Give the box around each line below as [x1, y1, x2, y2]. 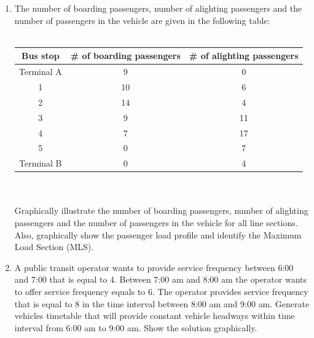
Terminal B [19, 157, 62, 170]
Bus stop [21, 49, 60, 62]
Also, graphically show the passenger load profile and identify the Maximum [14, 228, 302, 241]
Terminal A [18, 65, 62, 78]
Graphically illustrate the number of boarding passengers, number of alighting [14, 204, 308, 217]
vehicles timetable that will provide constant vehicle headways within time [14, 309, 295, 322]
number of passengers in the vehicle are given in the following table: [14, 14, 270, 26]
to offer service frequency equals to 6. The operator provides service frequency [14, 285, 308, 298]
